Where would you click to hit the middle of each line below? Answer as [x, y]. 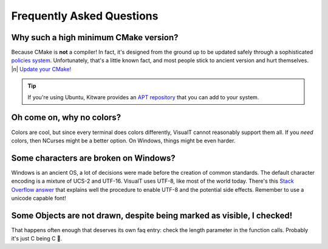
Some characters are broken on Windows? [93, 158]
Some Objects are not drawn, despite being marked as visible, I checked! [152, 215]
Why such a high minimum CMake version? [95, 37]
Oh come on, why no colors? [66, 118]
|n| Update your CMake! [41, 69]
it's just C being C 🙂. [37, 239]
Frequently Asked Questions [85, 16]
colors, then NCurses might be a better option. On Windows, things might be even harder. [123, 141]
